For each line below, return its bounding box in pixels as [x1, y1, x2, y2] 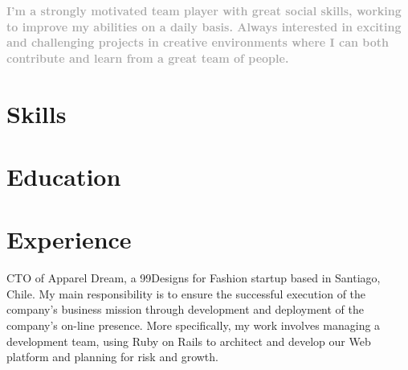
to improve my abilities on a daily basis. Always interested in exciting [6, 18, 402, 35]
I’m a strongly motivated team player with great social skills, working [6, 2, 402, 18]
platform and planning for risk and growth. [6, 348, 218, 365]
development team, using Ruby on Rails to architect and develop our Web [6, 332, 371, 349]
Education [6, 159, 121, 192]
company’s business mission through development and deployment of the [6, 301, 365, 318]
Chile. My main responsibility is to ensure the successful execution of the [6, 285, 366, 302]
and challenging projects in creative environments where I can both [6, 34, 389, 51]
